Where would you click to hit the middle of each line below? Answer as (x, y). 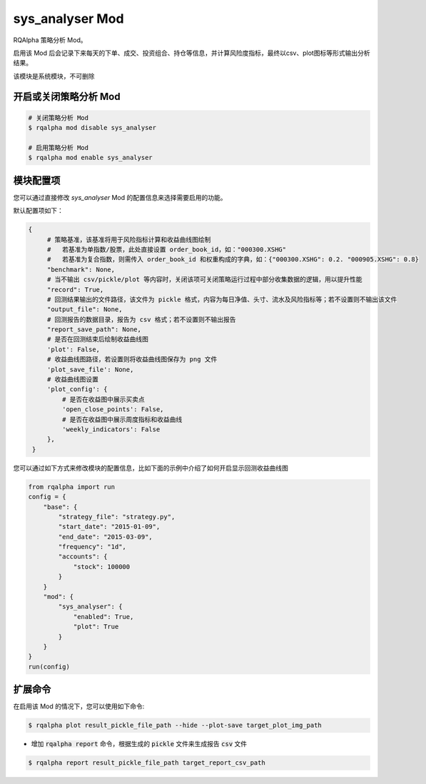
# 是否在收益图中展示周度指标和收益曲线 (122, 419)
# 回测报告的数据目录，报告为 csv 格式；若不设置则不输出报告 (141, 319)
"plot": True (96, 627)
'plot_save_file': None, (90, 369)
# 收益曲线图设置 (73, 380)
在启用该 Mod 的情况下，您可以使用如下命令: (79, 706)
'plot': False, (73, 349)
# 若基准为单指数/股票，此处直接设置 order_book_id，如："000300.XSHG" (167, 249)
